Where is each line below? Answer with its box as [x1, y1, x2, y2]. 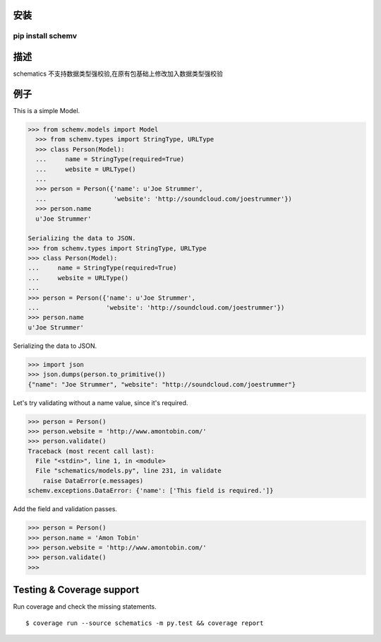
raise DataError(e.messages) [42, 477, 144, 484]
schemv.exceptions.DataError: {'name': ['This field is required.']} [28, 486, 274, 495]
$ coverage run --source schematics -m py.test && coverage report [25, 619, 264, 627]
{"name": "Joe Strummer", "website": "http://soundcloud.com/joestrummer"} [28, 380, 296, 388]
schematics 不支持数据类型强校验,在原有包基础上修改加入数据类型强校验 [13, 69, 224, 78]
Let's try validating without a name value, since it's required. [13, 398, 188, 407]
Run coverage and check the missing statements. [13, 602, 157, 611]
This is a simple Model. [13, 107, 80, 115]
